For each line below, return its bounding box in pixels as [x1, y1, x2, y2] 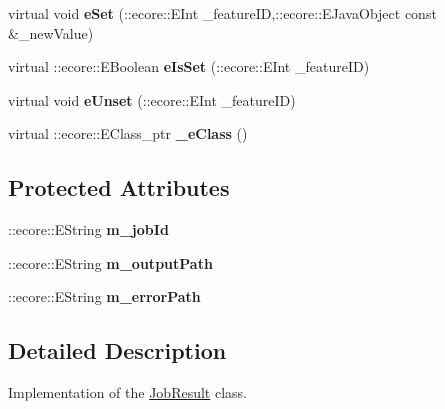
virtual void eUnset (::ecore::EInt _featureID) [8, 89, 296, 110]
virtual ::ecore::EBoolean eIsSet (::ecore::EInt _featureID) [8, 56, 370, 77]
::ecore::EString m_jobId [8, 219, 169, 240]
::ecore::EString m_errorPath [8, 286, 201, 307]
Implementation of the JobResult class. [8, 382, 248, 403]
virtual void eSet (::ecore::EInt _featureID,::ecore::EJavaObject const [8, 3, 437, 23]
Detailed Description [8, 335, 227, 366]
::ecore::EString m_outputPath [8, 252, 213, 273]
